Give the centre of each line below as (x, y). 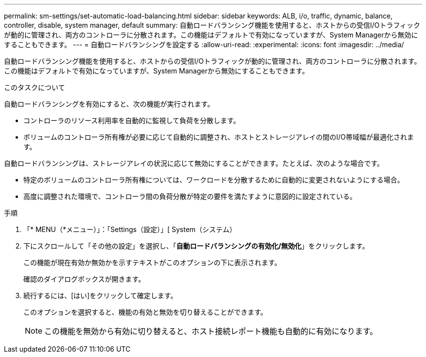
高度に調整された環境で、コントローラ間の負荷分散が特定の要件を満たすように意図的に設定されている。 (190, 196)
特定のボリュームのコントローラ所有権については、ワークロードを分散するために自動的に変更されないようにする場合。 (214, 180)
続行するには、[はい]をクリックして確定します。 (100, 295)
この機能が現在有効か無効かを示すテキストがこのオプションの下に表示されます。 (152, 262)
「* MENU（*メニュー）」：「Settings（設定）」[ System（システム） (130, 229)
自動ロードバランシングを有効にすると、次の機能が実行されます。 (109, 104)
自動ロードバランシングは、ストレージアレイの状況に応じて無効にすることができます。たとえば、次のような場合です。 (194, 163)
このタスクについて (35, 87)
